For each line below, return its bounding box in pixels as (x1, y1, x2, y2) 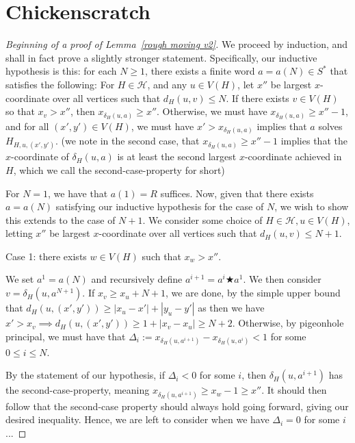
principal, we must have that (5, 329, 126, 343)
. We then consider (243, 272, 321, 286)
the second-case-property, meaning (5, 383, 150, 397)
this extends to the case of (5, 212, 116, 227)
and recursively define (91, 272, 183, 286)
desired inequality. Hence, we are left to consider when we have (5, 412, 269, 427)
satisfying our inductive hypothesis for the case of (55, 199, 264, 214)
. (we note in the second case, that (55, 134, 200, 148)
